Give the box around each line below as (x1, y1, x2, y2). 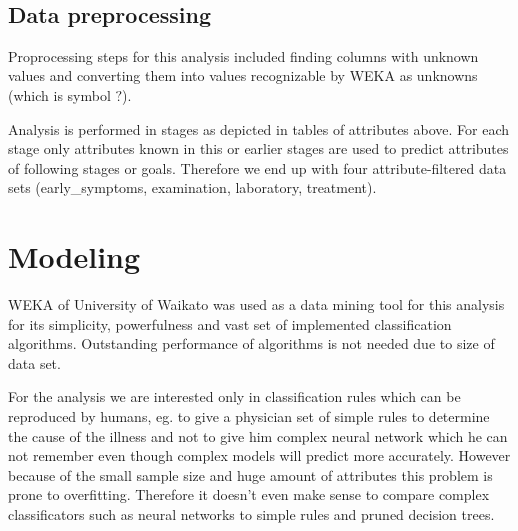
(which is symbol (8, 84, 111, 105)
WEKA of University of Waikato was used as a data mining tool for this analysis (8, 294, 505, 315)
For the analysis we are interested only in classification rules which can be (8, 386, 461, 407)
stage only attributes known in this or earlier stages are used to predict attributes (8, 138, 509, 159)
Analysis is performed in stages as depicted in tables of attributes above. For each (8, 118, 510, 139)
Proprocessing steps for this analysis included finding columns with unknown (8, 45, 479, 66)
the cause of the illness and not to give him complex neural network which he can (8, 425, 508, 446)
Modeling (8, 236, 141, 277)
